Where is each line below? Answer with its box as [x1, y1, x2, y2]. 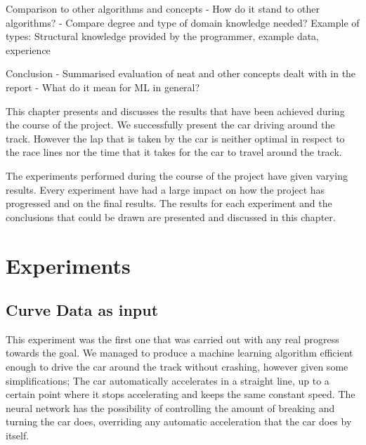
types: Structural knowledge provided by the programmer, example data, [6, 29, 320, 44]
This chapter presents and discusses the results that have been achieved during [6, 103, 345, 118]
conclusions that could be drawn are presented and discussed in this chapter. [6, 209, 336, 224]
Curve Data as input [6, 299, 159, 321]
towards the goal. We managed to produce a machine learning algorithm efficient [6, 345, 353, 360]
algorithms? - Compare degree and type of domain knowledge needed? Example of [6, 15, 360, 29]
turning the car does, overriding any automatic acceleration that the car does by [6, 414, 352, 429]
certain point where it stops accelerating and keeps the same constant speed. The [6, 387, 355, 401]
